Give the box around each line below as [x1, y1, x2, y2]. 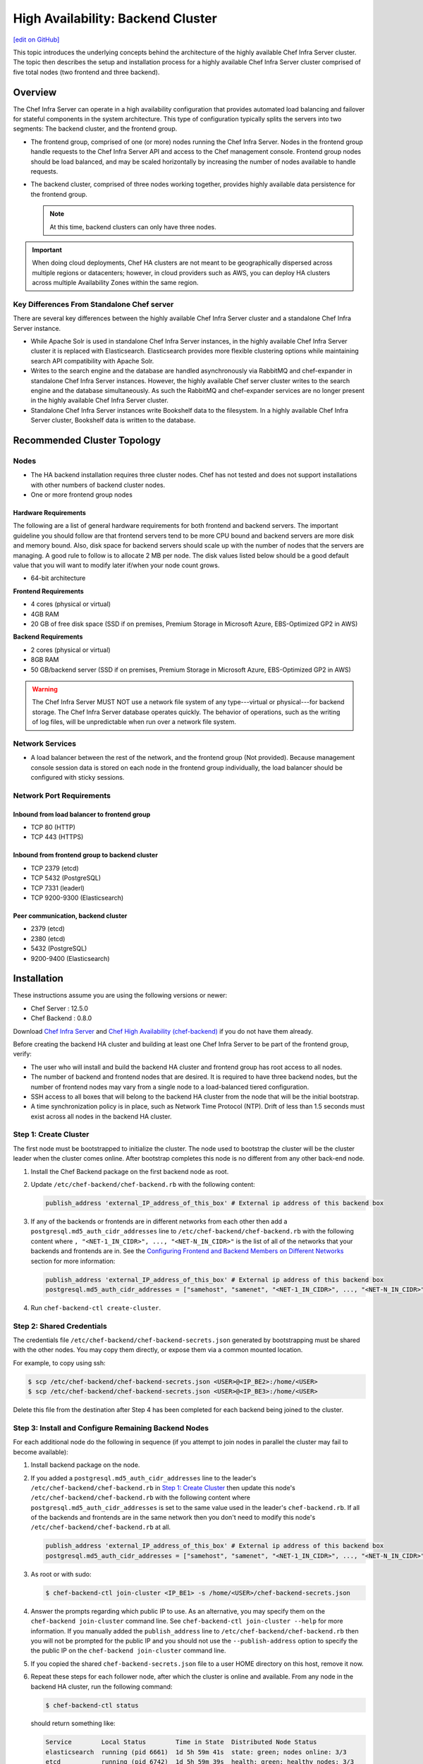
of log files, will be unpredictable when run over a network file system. [32, 718, 236, 726]
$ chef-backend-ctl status [45, 1701, 139, 1709]
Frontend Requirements [13, 586, 84, 596]
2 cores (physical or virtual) [30, 646, 111, 654]
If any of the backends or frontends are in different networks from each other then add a [30, 1217, 288, 1226]
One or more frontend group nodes [30, 490, 133, 499]
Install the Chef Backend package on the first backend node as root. [30, 1167, 229, 1176]
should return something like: [30, 1719, 116, 1728]
